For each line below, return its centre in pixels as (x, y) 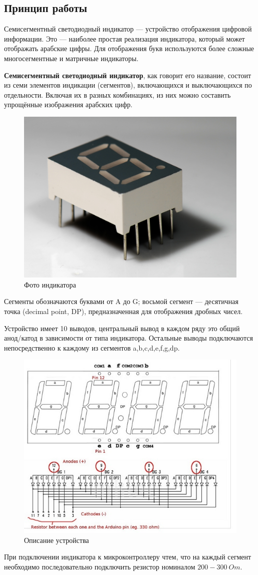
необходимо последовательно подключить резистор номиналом (100, 566)
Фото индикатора (50, 284)
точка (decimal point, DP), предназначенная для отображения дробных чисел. (123, 311)
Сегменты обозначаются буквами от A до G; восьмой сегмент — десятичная (121, 301)
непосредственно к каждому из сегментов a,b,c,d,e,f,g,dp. (92, 347)
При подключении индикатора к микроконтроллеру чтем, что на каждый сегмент (128, 557)
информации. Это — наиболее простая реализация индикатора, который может (124, 38)
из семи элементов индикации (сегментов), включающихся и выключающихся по (128, 85)
